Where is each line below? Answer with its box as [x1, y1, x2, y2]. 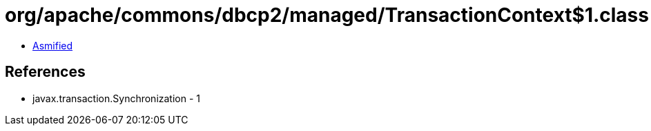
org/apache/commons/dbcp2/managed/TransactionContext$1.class [5, 3, 649, 27]
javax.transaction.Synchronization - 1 [32, 92, 201, 104]
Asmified [32, 39, 73, 51]
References [5, 63, 86, 81]
